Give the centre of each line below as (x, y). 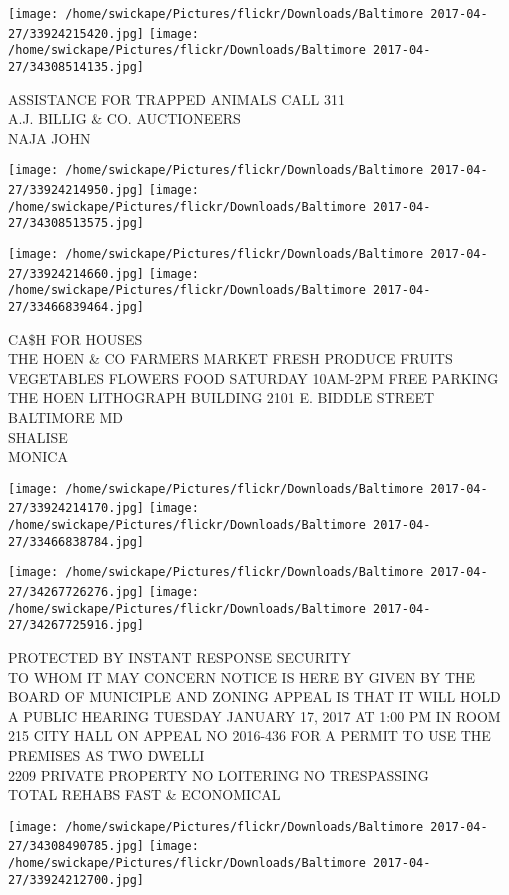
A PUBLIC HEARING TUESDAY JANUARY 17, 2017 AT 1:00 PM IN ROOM (254, 715)
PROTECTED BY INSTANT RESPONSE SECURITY (179, 657)
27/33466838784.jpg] (76, 541)
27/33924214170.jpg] (76, 508)
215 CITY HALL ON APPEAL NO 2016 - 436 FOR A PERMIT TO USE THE (249, 735)
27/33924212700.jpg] (76, 879)
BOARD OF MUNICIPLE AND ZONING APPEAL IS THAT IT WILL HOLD (254, 696)
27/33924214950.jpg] (76, 190)
